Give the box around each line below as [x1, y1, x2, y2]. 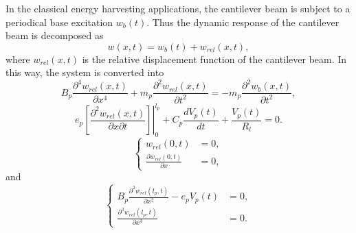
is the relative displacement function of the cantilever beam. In [82, 51, 347, 66]
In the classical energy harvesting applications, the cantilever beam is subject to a [5, 1, 351, 15]
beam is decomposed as [5, 28, 104, 42]
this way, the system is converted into [5, 65, 164, 79]
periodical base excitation [5, 14, 113, 29]
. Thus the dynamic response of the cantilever [146, 14, 340, 29]
